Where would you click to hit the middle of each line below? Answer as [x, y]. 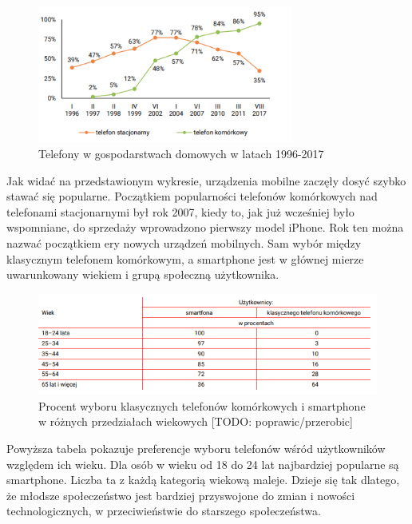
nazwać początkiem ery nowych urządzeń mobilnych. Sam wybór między [184, 243]
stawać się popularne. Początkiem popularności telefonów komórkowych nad [192, 196]
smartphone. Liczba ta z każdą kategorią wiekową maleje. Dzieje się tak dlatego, [203, 480]
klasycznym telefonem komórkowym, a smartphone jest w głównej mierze [185, 258]
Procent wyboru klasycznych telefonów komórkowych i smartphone [202, 405]
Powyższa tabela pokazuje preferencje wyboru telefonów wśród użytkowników [196, 449]
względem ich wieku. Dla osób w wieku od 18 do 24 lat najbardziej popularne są [203, 464]
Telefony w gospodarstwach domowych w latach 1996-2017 [181, 154]
